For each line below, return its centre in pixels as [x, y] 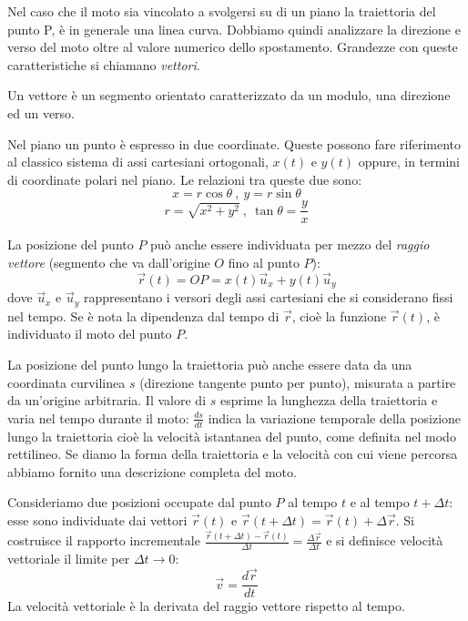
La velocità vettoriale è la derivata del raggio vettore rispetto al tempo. [206, 606]
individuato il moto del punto [90, 334]
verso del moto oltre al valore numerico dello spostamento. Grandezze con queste [233, 47]
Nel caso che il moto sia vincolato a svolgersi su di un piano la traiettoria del [222, 11]
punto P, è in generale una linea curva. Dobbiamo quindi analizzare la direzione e [234, 29]
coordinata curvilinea [66, 382]
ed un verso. [41, 112]
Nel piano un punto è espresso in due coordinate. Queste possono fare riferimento [234, 143]
